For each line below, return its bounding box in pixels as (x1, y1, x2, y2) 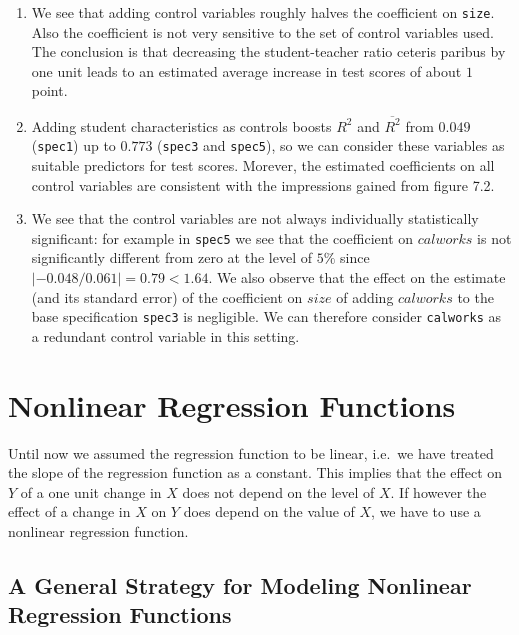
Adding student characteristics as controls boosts (31, 115, 332, 136)
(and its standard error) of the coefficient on (31, 286, 303, 307)
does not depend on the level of (182, 481, 375, 502)
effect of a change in (8, 501, 131, 522)
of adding (336, 286, 394, 307)
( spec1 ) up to (31, 135, 116, 156)
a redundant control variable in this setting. (31, 325, 300, 346)
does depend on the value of (183, 501, 355, 522)
